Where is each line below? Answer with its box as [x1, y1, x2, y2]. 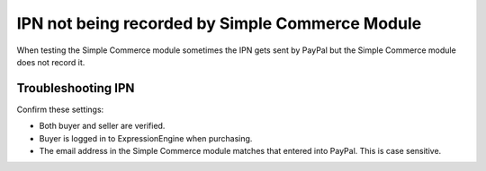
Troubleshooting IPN [16, 81, 135, 96]
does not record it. [16, 56, 85, 67]
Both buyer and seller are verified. [39, 121, 166, 132]
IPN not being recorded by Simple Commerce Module [16, 13, 422, 33]
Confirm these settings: [16, 104, 104, 115]
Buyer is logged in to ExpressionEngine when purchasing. [39, 133, 253, 143]
